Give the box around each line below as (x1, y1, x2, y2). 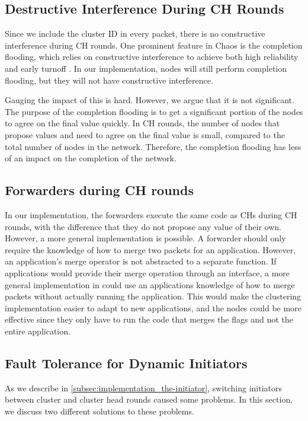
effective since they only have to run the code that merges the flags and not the (5, 313, 293, 326)
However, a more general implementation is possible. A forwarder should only (5, 232, 286, 244)
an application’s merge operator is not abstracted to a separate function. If (5, 255, 277, 267)
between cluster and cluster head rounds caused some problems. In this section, (5, 393, 293, 406)
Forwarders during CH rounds (5, 181, 194, 199)
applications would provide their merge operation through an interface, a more (5, 266, 290, 279)
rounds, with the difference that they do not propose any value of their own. (5, 220, 281, 232)
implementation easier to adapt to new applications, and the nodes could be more (5, 301, 301, 314)
